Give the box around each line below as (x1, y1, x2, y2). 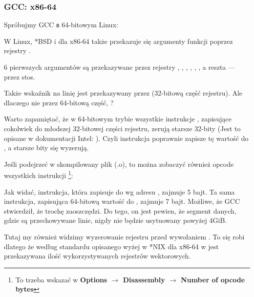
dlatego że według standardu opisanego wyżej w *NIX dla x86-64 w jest (4, 241, 219, 251)
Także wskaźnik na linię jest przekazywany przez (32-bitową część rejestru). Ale (4, 88, 243, 98)
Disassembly (123, 274, 165, 284)
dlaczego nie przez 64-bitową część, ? (4, 97, 114, 107)
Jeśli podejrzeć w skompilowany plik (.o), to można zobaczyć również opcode (4, 158, 234, 169)
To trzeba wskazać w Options (15, 274, 107, 284)
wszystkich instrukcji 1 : (4, 169, 73, 180)
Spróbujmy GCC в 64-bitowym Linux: (4, 20, 118, 30)
